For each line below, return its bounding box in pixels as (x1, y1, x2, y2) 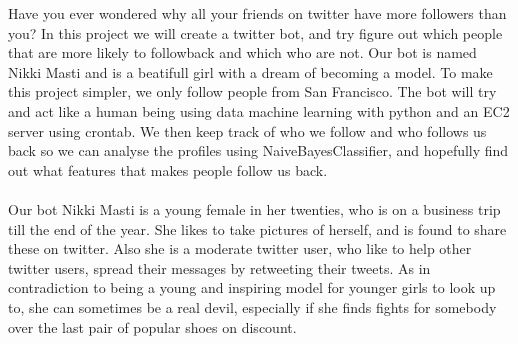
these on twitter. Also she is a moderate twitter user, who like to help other (8, 238, 472, 259)
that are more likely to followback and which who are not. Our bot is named (8, 42, 477, 63)
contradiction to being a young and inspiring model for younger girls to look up (8, 277, 496, 298)
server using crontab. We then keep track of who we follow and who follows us (8, 120, 487, 141)
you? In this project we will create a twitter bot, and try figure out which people (8, 22, 503, 43)
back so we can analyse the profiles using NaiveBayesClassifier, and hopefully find (8, 140, 509, 161)
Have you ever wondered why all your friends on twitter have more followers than (8, 3, 507, 23)
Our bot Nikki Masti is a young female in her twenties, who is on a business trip (8, 198, 501, 219)
